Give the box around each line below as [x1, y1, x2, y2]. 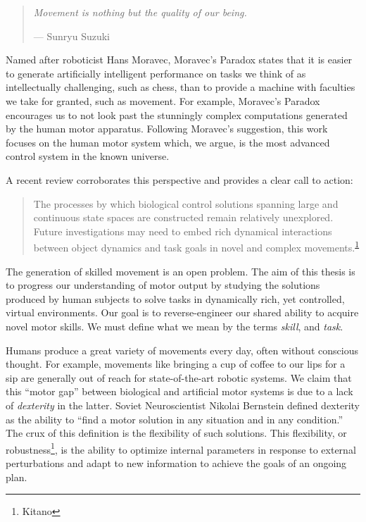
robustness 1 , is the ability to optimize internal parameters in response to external [6, 440, 356, 456]
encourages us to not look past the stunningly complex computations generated [6, 107, 348, 122]
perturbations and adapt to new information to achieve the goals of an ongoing [6, 455, 347, 470]
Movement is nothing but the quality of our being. [33, 5, 247, 19]
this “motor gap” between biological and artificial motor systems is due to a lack [6, 384, 353, 399]
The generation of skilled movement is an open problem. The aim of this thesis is [6, 263, 355, 278]
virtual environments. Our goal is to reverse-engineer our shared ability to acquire [6, 305, 359, 320]
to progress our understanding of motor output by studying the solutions [6, 278, 320, 292]
